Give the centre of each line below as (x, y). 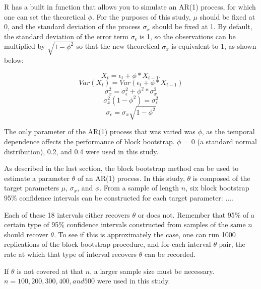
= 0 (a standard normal (220, 141)
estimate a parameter (37, 178)
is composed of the (221, 178)
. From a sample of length (139, 188)
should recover (26, 234)
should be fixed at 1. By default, (202, 26)
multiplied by (25, 46)
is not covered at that (50, 271)
